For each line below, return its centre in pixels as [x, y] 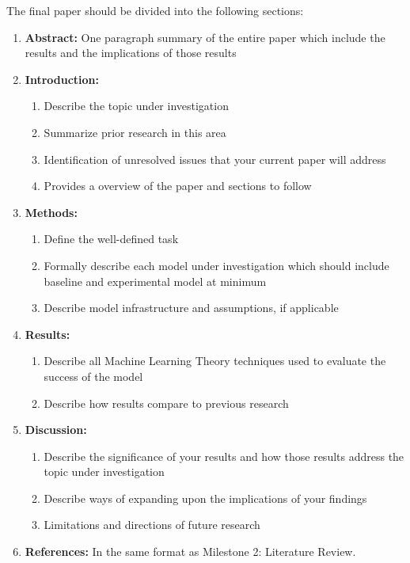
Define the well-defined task [111, 239]
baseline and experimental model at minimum [155, 281]
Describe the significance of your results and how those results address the [224, 456]
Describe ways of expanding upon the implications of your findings [205, 498]
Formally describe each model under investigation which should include [216, 265]
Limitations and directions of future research [152, 525]
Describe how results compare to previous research [166, 403]
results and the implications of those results [131, 53]
